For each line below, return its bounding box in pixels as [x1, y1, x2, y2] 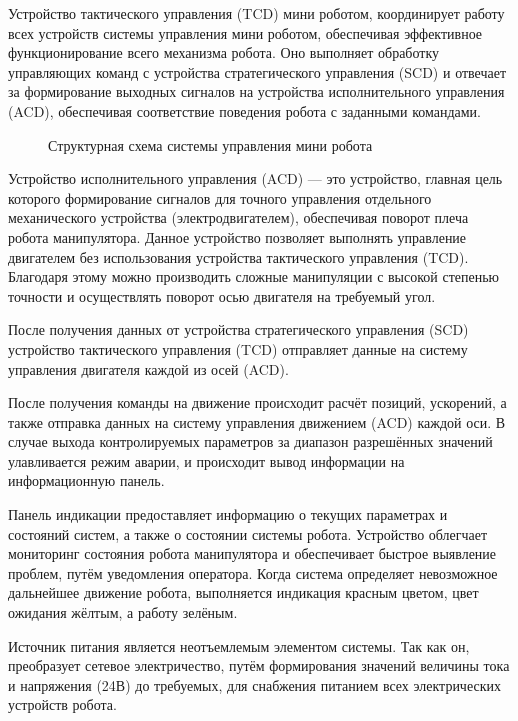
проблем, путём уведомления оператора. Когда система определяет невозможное [8, 562, 498, 583]
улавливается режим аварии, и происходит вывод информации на [8, 450, 405, 471]
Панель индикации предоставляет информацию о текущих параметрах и [8, 504, 448, 525]
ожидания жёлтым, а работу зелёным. [8, 602, 238, 623]
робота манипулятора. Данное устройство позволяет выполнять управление [8, 226, 467, 247]
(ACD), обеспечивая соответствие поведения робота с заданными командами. [8, 100, 482, 121]
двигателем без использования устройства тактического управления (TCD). [8, 246, 469, 267]
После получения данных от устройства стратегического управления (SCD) [8, 319, 469, 340]
